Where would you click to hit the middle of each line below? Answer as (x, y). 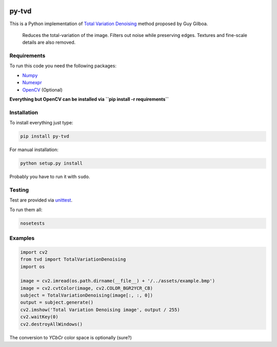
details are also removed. (49, 42)
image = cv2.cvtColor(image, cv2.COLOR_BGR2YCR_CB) (87, 288)
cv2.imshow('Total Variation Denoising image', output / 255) (100, 309)
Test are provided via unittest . (41, 200)
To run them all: (26, 209)
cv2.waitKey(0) (39, 317)
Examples (22, 238)
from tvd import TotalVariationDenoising (73, 259)
